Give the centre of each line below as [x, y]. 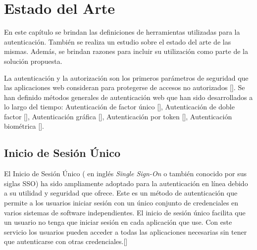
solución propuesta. [33, 61]
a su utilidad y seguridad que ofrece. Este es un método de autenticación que [121, 193]
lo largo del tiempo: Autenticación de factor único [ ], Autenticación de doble [119, 107]
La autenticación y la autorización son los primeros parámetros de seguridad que [126, 77]
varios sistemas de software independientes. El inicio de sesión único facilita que [125, 212]
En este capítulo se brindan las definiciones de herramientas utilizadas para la [122, 32]
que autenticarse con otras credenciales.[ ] [66, 241]
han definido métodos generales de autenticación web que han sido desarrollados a [128, 97]
